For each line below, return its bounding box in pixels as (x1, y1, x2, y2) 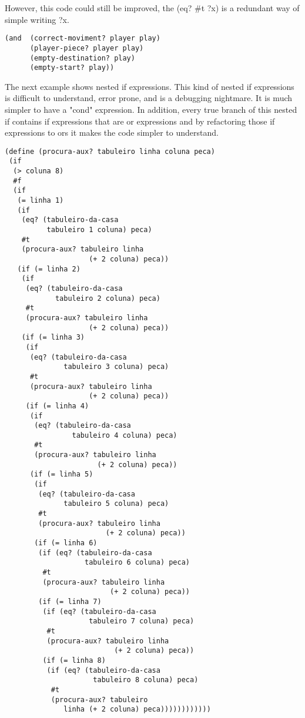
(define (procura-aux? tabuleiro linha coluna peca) (5, 147, 215, 156)
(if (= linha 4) (25, 401, 89, 410)
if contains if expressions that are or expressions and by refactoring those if (5, 115, 275, 127)
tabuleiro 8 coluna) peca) (93, 676, 199, 685)
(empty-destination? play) (29, 53, 135, 62)
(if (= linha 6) (34, 539, 98, 548)
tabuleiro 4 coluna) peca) (72, 431, 177, 439)
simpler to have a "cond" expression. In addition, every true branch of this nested (5, 103, 297, 115)
